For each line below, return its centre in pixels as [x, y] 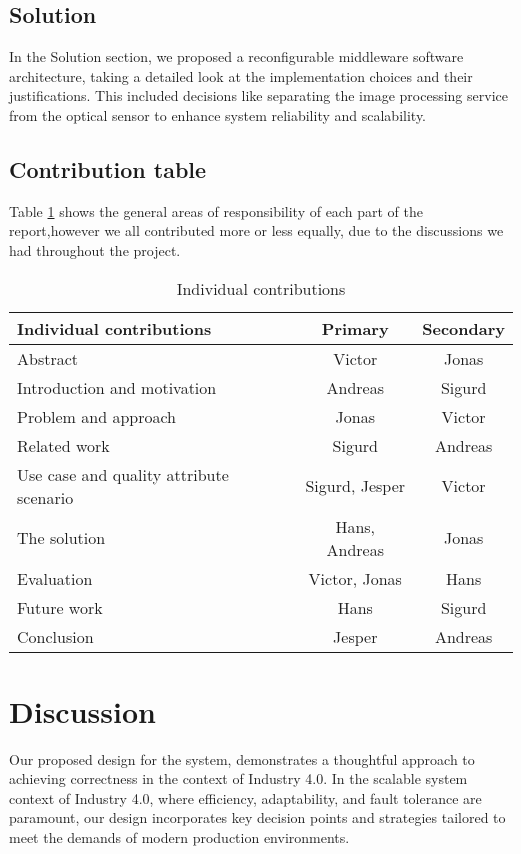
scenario [45, 497]
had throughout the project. [95, 249]
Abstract [48, 358]
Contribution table [108, 168]
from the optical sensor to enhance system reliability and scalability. [218, 114]
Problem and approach [97, 416]
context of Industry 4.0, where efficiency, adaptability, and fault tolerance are [245, 797]
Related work [63, 445]
